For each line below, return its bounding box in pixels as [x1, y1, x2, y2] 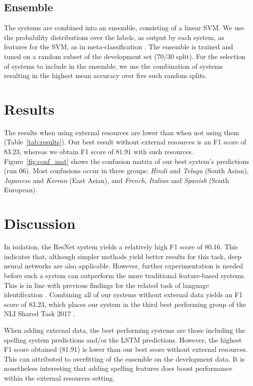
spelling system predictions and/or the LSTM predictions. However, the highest [4, 334, 242, 345]
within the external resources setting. [4, 372, 115, 383]
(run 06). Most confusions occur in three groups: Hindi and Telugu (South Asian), [4, 165, 249, 176]
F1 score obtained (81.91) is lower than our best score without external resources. [4, 344, 248, 354]
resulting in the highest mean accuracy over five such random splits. [4, 70, 207, 81]
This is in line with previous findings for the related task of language [4, 280, 209, 290]
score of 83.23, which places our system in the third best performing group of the [4, 299, 246, 309]
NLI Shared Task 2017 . [4, 308, 75, 319]
